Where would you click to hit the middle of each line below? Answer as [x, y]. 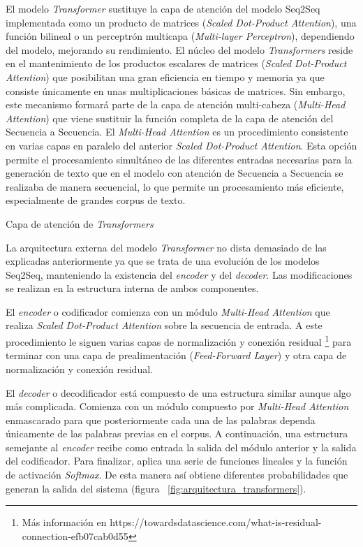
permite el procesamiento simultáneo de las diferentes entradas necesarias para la [179, 159]
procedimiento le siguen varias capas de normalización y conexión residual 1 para [179, 341]
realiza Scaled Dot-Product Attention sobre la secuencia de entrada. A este [164, 325]
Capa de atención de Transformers [80, 223]
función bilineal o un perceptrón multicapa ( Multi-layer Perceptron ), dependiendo [180, 36]
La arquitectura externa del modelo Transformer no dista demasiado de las [166, 247]
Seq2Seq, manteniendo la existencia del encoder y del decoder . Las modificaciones [179, 274]
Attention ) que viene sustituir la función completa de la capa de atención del [170, 118]
